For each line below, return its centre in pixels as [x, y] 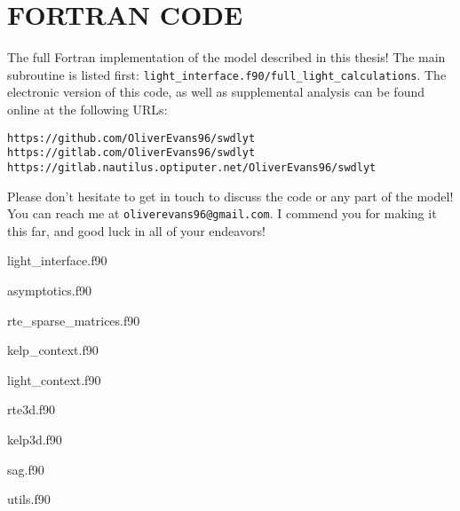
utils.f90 [29, 499]
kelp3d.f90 [35, 439]
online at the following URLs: [87, 109]
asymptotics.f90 [50, 290]
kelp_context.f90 [53, 350]
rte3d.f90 [32, 409]
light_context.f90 [54, 379]
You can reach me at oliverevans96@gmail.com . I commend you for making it [222, 213]
